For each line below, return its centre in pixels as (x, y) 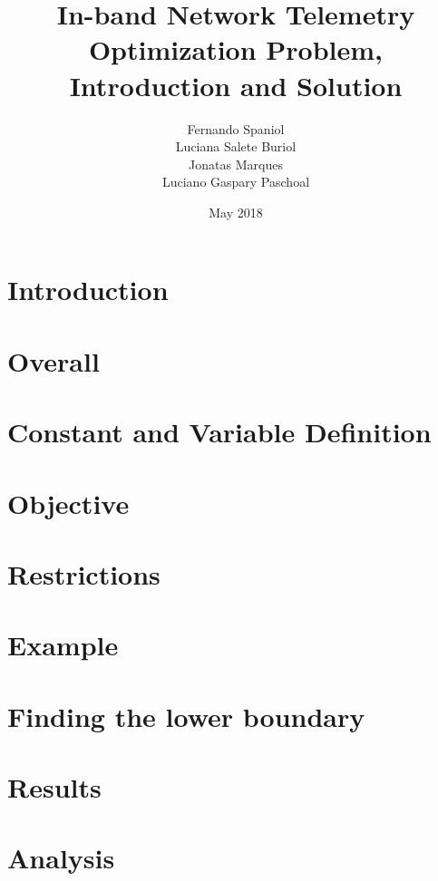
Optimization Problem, (236, 49)
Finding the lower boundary (186, 716)
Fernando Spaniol (236, 128)
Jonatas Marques (236, 164)
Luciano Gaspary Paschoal (236, 182)
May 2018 (236, 212)
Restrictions (84, 573)
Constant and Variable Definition (219, 432)
